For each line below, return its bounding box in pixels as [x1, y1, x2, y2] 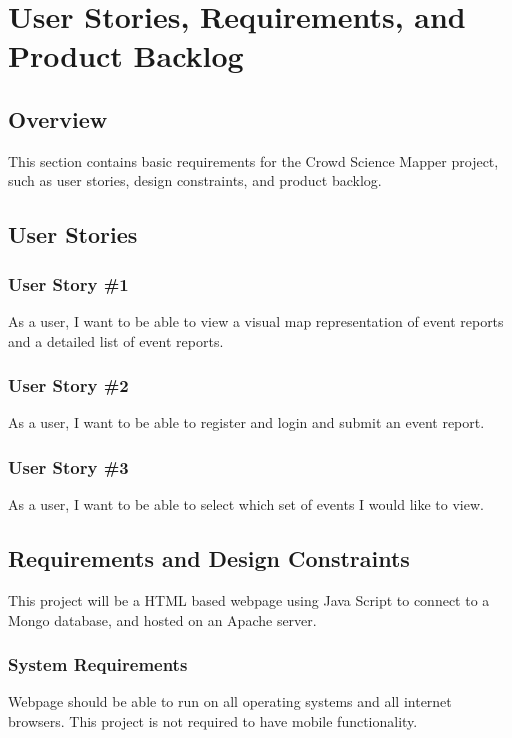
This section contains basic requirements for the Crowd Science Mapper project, [8, 150, 499, 171]
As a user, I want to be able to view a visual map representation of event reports [8, 310, 504, 331]
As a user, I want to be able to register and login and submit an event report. [8, 412, 485, 433]
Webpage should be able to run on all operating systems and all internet [8, 691, 452, 712]
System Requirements [8, 652, 188, 677]
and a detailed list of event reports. [8, 330, 224, 351]
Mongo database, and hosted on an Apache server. [8, 609, 317, 630]
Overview [8, 103, 108, 134]
